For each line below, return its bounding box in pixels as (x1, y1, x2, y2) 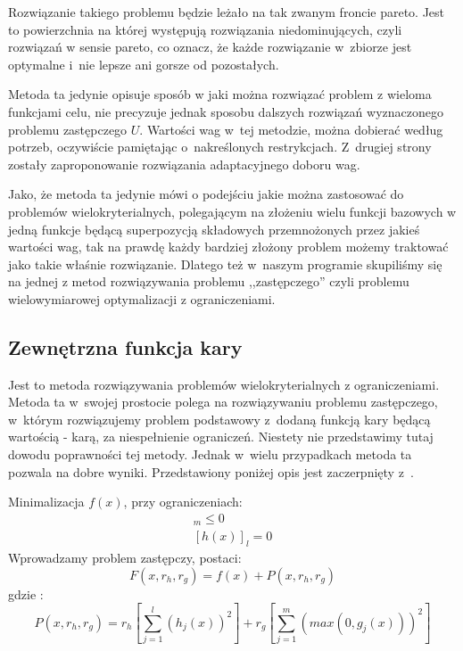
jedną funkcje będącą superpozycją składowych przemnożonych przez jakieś (8, 219, 420, 238)
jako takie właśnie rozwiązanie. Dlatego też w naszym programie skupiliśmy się (8, 254, 442, 273)
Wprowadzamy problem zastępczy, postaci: (8, 548, 242, 567)
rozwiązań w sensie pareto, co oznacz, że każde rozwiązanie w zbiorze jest (8, 37, 412, 56)
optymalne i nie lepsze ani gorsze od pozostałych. (8, 54, 279, 73)
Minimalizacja (8, 492, 85, 511)
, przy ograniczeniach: (123, 492, 243, 511)
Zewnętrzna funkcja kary (8, 333, 243, 360)
